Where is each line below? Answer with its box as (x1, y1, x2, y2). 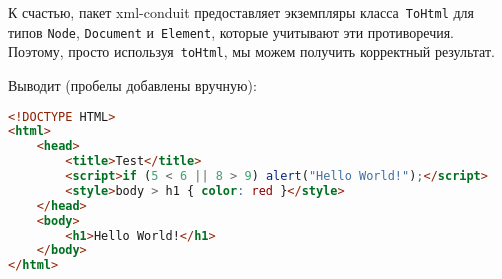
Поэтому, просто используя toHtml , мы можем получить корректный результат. (8, 41, 495, 62)
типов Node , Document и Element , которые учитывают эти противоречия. (8, 21, 455, 42)
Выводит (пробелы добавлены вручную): (8, 74, 257, 95)
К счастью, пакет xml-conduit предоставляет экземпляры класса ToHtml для (8, 2, 475, 22)
